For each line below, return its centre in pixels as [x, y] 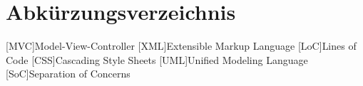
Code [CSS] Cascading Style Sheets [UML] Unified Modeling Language [157, 59]
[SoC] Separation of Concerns [68, 74]
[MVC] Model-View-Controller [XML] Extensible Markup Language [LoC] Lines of [181, 46]
